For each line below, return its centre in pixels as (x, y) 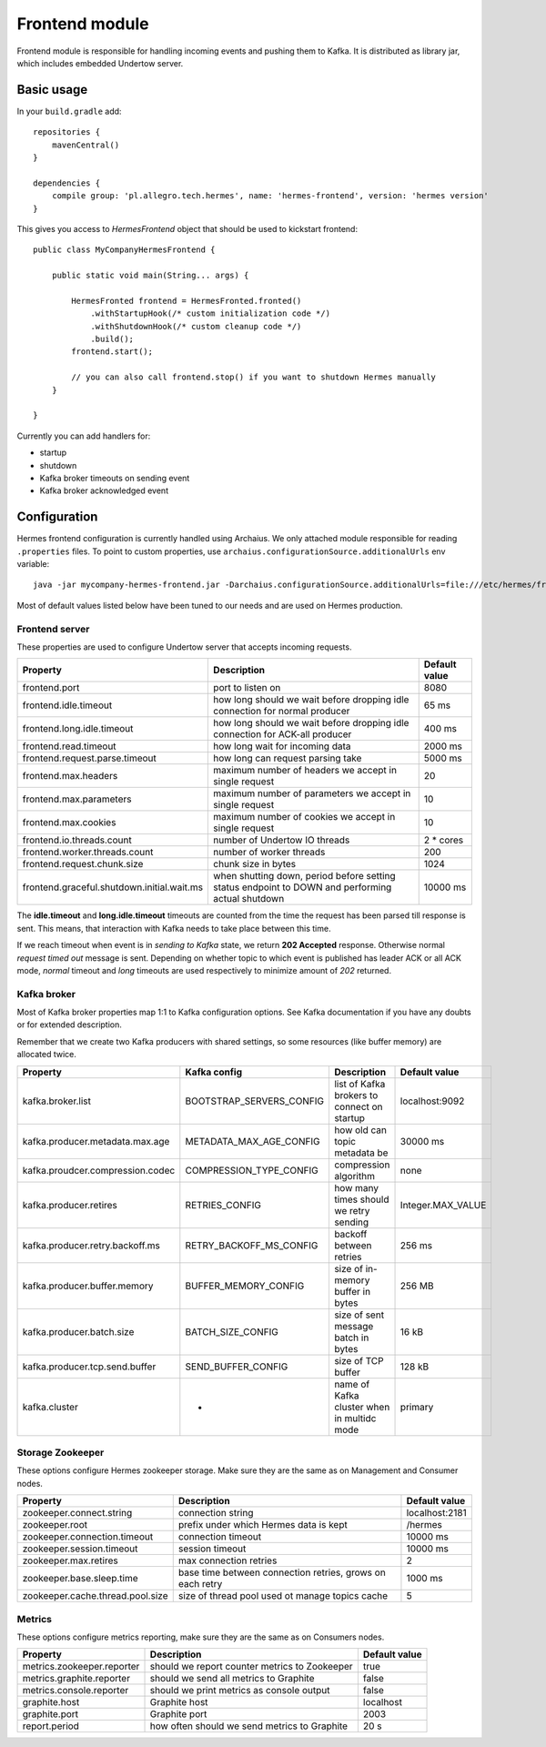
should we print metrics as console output (240, 1691)
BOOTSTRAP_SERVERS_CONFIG (255, 1101)
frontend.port (51, 688)
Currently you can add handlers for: (84, 436)
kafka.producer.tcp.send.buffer (89, 1367)
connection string (216, 1513)
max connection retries (227, 1560)
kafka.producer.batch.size (78, 1331)
